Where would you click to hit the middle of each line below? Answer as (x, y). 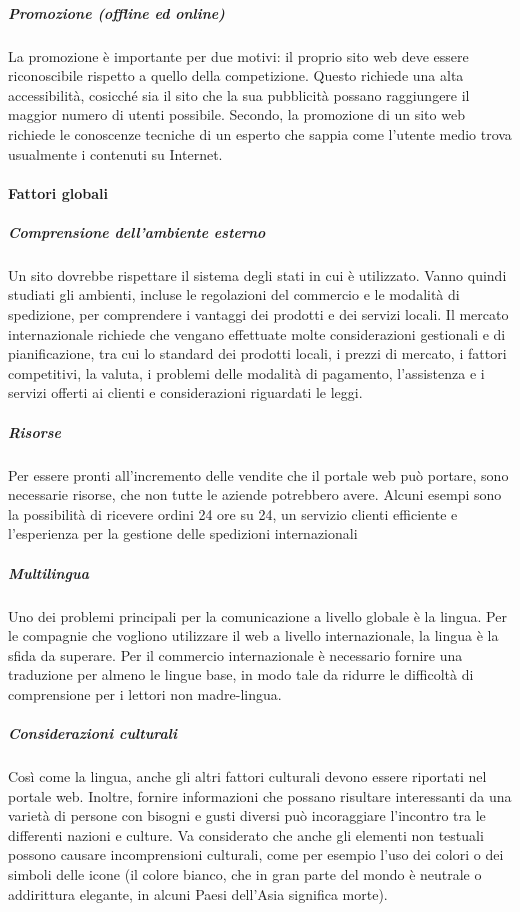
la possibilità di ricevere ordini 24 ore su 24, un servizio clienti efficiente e (233, 513)
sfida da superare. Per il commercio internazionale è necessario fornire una (235, 654)
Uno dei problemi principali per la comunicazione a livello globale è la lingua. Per (257, 615)
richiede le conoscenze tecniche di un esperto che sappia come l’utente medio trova (260, 133)
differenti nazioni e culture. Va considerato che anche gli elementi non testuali (246, 834)
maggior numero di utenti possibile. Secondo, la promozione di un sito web (236, 114)
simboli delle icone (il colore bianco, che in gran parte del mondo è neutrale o (245, 874)
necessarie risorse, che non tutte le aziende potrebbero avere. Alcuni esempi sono (255, 494)
